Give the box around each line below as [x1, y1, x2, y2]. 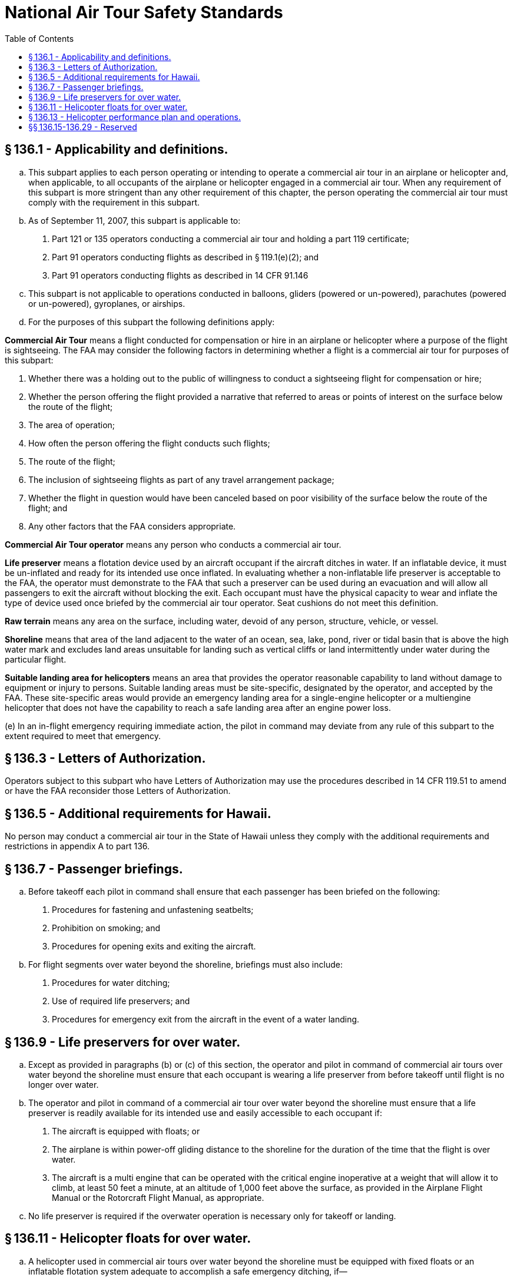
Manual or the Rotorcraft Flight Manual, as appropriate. [52, 1192, 264, 1203]
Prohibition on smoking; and [52, 923, 161, 934]
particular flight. [5, 654, 67, 664]
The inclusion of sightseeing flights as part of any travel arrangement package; [28, 474, 334, 485]
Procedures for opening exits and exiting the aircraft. [52, 941, 256, 952]
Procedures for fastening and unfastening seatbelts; [52, 905, 254, 915]
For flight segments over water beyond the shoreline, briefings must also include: [28, 959, 343, 970]
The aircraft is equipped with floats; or [52, 1126, 200, 1136]
